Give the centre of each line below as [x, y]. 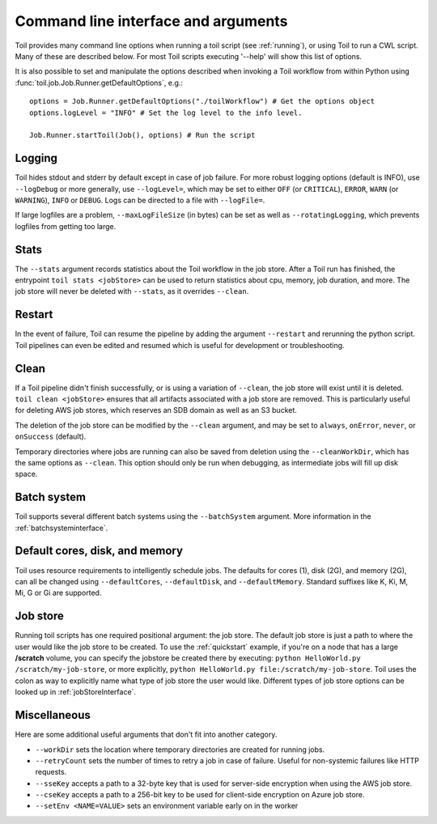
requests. [51, 772]
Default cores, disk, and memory [99, 551]
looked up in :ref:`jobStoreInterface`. [76, 692]
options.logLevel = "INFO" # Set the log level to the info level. [166, 113]
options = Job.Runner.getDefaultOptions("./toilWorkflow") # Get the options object [202, 102]
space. [26, 474]
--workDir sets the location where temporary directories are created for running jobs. [180, 750]
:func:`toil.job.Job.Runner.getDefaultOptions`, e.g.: [99, 83]
